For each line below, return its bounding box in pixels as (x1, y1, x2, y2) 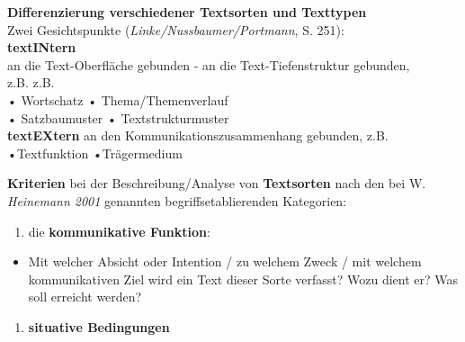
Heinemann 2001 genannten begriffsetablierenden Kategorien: (7, 191, 347, 210)
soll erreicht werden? (28, 287, 142, 306)
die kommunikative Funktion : (28, 221, 210, 240)
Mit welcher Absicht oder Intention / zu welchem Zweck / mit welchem (28, 252, 422, 271)
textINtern (7, 38, 76, 57)
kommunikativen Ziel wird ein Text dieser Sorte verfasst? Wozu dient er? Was (28, 269, 459, 288)
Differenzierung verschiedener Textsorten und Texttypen (7, 3, 367, 21)
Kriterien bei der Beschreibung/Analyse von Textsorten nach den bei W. (7, 174, 426, 193)
